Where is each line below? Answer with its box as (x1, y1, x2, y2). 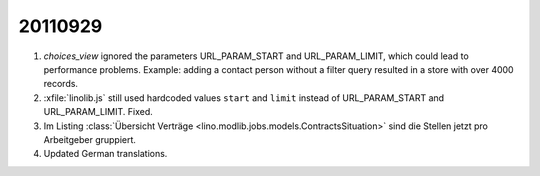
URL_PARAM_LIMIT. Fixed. (43, 106, 154, 118)
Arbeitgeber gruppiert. (43, 133, 137, 145)
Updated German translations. (43, 148, 168, 160)
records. (43, 78, 79, 90)
